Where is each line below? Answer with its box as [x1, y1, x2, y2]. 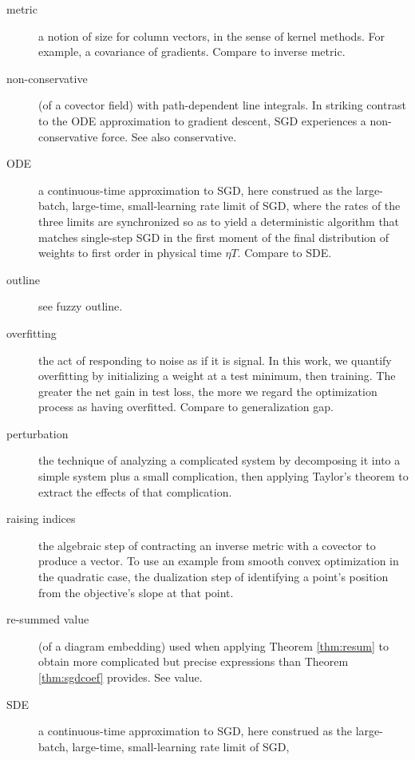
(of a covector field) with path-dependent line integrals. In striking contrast [38, 97, 406, 113]
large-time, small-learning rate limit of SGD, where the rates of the [72, 197, 401, 214]
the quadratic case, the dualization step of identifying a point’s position [38, 568, 389, 585]
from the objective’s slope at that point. [38, 584, 234, 600]
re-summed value [6, 611, 89, 627]
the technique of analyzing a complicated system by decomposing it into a [38, 452, 401, 469]
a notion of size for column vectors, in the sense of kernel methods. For [38, 27, 385, 44]
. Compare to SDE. [237, 244, 332, 261]
